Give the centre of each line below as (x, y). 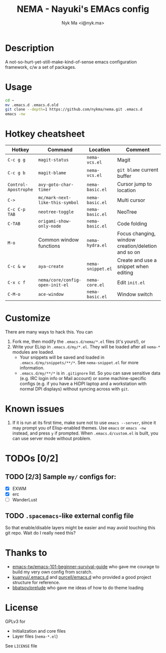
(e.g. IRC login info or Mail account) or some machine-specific (83, 378)
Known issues (35, 409)
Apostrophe (20, 190)
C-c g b (17, 173)
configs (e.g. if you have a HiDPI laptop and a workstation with (83, 383)
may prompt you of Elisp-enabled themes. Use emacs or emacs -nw (79, 428)
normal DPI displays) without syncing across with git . (74, 389)
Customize (28, 318)
